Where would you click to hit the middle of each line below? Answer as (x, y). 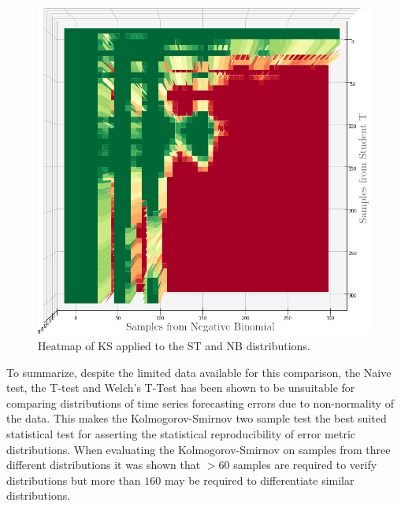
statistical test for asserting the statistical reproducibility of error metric (181, 433)
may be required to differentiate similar (259, 480)
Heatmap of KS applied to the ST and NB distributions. (174, 345)
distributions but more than (74, 480)
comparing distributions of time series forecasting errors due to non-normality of (200, 403)
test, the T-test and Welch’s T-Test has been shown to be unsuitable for (181, 388)
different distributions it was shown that (104, 465)
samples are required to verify (305, 465)
